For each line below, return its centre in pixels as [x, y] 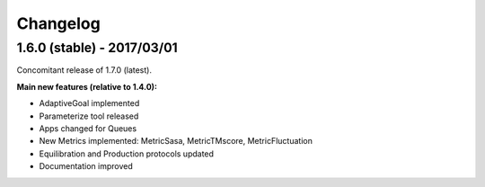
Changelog [58, 23]
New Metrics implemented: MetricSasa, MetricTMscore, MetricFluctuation [176, 141]
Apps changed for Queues [88, 128]
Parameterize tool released [89, 116]
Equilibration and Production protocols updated [127, 154]
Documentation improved [86, 166]
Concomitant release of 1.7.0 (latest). [84, 70]
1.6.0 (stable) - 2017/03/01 [97, 48]
